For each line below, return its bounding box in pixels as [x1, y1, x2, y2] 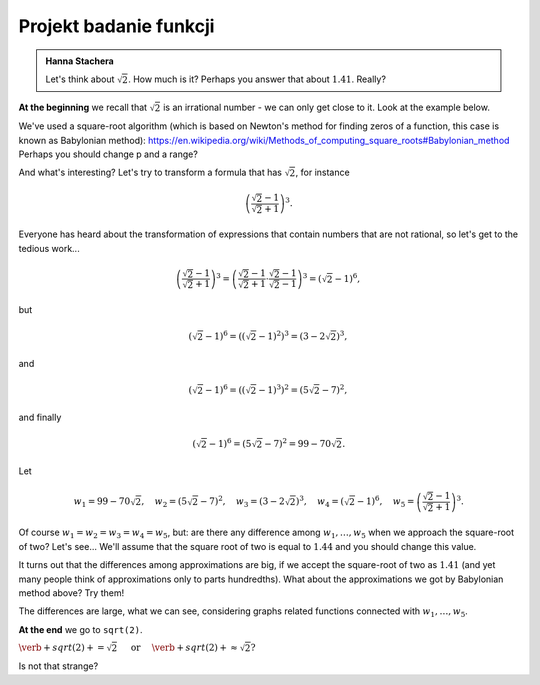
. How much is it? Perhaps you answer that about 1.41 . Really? [128, 73, 387, 85]
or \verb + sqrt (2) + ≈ [130, 642, 239, 654]
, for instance [295, 166, 350, 179]
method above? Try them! [18, 586, 125, 599]
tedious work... [18, 242, 80, 254]
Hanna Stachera [45, 55, 114, 67]
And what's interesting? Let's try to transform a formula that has [18, 166, 282, 179]
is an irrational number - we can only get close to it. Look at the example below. [163, 101, 490, 114]
